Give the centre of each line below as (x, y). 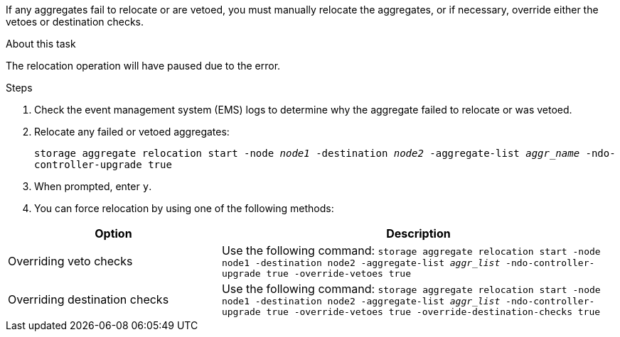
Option (113, 233)
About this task (41, 44)
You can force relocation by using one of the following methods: (184, 208)
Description (418, 233)
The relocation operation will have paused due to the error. (143, 66)
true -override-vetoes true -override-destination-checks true (433, 312)
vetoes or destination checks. (75, 22)
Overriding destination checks (89, 299)
